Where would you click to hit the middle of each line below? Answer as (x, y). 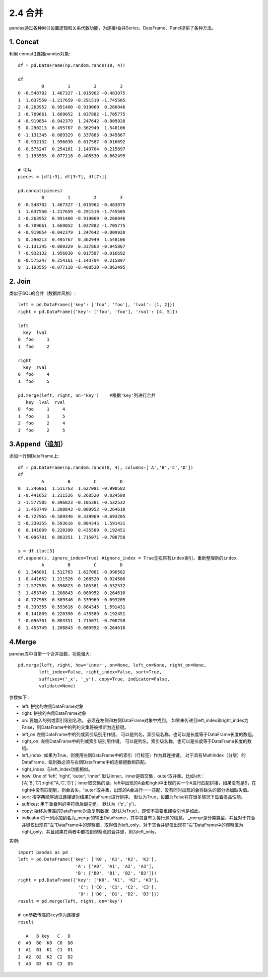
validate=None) (57, 686)
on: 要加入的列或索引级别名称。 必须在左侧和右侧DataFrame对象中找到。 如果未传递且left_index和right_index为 (135, 720)
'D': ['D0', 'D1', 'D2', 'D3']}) (119, 894)
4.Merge (23, 642)
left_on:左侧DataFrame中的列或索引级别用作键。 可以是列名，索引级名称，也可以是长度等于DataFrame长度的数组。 (139, 734)
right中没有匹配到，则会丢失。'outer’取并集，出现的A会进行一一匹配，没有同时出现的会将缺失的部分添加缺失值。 (136, 790)
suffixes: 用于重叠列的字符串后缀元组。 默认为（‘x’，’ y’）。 (80, 804)
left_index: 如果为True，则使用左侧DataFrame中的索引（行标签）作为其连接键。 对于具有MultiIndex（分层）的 (134, 755)
